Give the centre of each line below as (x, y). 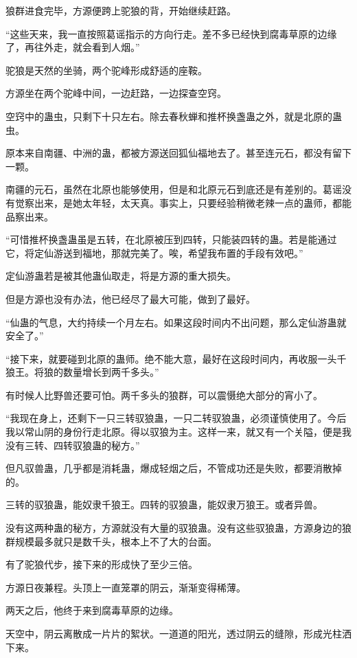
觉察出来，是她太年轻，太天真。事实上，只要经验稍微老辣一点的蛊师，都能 (183, 202)
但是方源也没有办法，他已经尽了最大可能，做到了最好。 (130, 298)
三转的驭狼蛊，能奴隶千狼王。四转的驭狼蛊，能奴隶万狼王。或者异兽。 (164, 504)
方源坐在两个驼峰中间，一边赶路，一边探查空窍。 (116, 93)
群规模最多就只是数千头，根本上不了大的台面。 (111, 541)
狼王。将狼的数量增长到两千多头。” (82, 372)
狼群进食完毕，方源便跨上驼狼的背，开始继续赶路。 (121, 10)
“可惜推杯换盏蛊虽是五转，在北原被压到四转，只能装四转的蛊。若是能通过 (171, 239)
